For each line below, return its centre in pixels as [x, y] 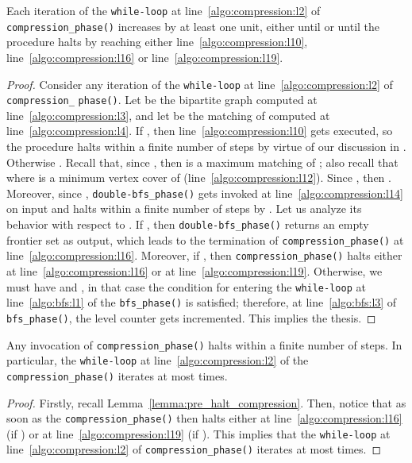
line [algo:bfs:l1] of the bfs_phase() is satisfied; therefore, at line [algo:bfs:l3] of [202, 302]
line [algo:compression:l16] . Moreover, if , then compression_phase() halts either [204, 255]
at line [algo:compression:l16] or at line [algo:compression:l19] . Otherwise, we [194, 271]
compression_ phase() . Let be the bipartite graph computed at [162, 100]
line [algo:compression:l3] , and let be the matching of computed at [168, 115]
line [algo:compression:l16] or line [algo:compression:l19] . [145, 57]
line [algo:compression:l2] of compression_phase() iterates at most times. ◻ [194, 449]
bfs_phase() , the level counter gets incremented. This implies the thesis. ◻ [191, 317]
